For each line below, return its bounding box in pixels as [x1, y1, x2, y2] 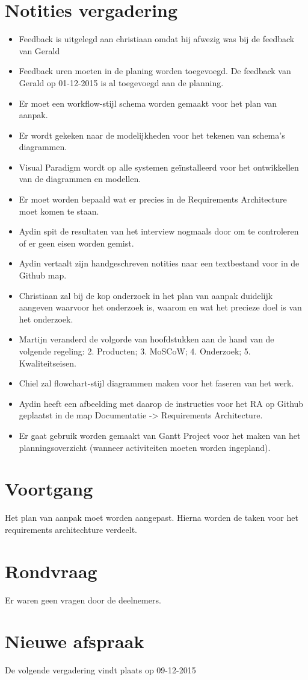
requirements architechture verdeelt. [5, 523, 137, 535]
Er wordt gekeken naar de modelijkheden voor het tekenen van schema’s [19, 128, 285, 141]
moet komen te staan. [19, 204, 99, 217]
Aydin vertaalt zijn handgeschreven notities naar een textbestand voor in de [19, 257, 300, 269]
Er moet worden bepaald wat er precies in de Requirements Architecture [19, 193, 287, 206]
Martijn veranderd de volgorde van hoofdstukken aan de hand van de [19, 333, 274, 345]
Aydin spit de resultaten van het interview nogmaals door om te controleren [19, 225, 299, 238]
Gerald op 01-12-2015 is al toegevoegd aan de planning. [19, 76, 224, 89]
